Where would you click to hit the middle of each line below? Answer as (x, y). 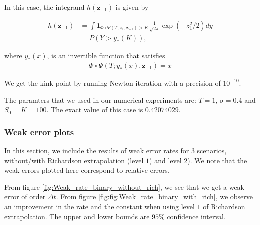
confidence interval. (196, 216)
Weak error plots (39, 132)
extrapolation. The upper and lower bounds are (77, 216)
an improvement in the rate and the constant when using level (99, 206)
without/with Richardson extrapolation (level (74, 160)
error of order (25, 197)
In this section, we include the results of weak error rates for (97, 150)
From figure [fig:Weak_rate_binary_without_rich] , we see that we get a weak (124, 187)
